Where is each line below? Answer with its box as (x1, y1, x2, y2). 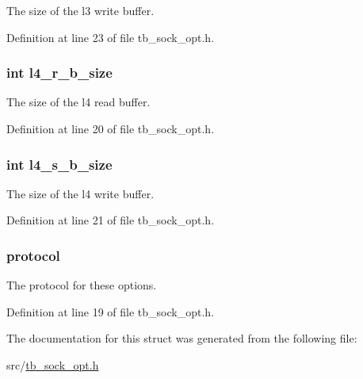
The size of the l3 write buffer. (6, 2, 155, 18)
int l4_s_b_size (6, 154, 113, 174)
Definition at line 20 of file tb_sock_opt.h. (6, 121, 215, 136)
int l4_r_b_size (6, 63, 113, 82)
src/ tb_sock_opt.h (6, 357, 99, 373)
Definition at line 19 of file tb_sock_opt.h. (6, 303, 215, 320)
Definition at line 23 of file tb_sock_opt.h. (6, 29, 215, 45)
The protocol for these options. (6, 277, 157, 293)
